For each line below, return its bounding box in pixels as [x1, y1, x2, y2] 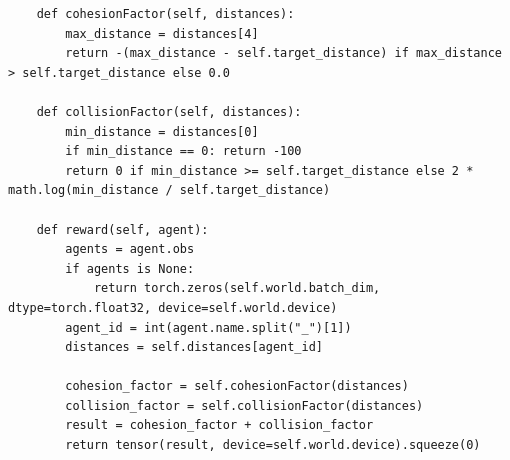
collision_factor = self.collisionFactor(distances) [65, 398, 424, 413]
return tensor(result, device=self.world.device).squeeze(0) [65, 438, 481, 453]
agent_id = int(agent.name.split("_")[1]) [65, 320, 352, 335]
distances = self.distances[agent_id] [65, 340, 323, 355]
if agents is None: [65, 261, 195, 276]
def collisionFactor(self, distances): [36, 104, 302, 119]
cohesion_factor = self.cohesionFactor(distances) [65, 379, 409, 394]
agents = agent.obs [65, 242, 195, 257]
